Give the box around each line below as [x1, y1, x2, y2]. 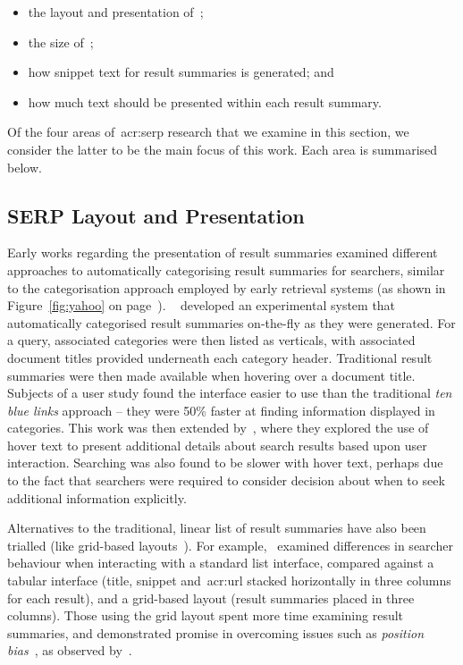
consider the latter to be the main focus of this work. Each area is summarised [7, 139, 438, 158]
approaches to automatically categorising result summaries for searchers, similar [7, 260, 445, 279]
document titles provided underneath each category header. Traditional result [7, 348, 433, 366]
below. [7, 157, 42, 176]
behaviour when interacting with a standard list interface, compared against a [7, 553, 434, 572]
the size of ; [28, 32, 94, 51]
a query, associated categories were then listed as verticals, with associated [7, 331, 416, 349]
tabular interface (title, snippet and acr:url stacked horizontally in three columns [7, 571, 451, 590]
